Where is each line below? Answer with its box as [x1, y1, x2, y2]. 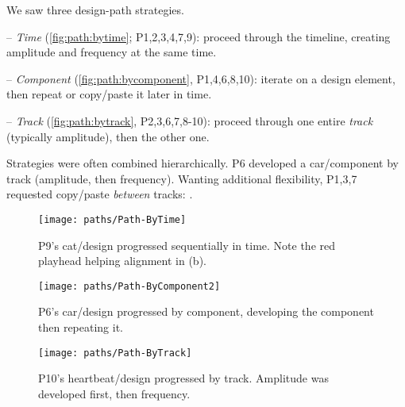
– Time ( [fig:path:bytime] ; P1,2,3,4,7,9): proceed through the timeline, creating [6, 28, 391, 44]
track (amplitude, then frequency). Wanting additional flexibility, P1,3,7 [6, 170, 357, 186]
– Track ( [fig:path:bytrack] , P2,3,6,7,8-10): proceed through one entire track [6, 112, 373, 129]
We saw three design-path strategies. [6, 2, 184, 17]
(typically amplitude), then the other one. [6, 128, 210, 144]
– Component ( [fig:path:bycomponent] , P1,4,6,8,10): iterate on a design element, [6, 70, 395, 86]
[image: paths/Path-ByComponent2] [38, 280, 221, 292]
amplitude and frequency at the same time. [6, 44, 217, 60]
